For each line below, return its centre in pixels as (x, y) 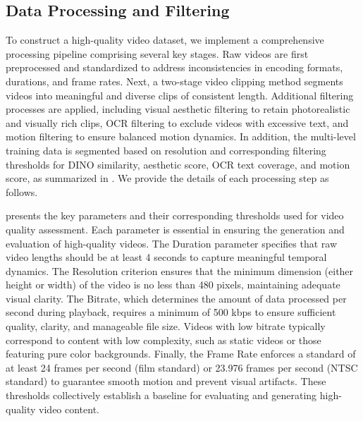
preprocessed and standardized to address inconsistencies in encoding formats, (174, 67)
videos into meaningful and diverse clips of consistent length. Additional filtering (180, 95)
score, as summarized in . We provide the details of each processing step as (167, 178)
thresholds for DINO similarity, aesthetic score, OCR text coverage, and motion (178, 164)
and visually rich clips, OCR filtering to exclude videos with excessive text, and (177, 122)
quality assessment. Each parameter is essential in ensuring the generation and (175, 229)
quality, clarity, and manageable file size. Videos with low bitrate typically (166, 326)
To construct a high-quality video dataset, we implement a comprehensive (165, 40)
